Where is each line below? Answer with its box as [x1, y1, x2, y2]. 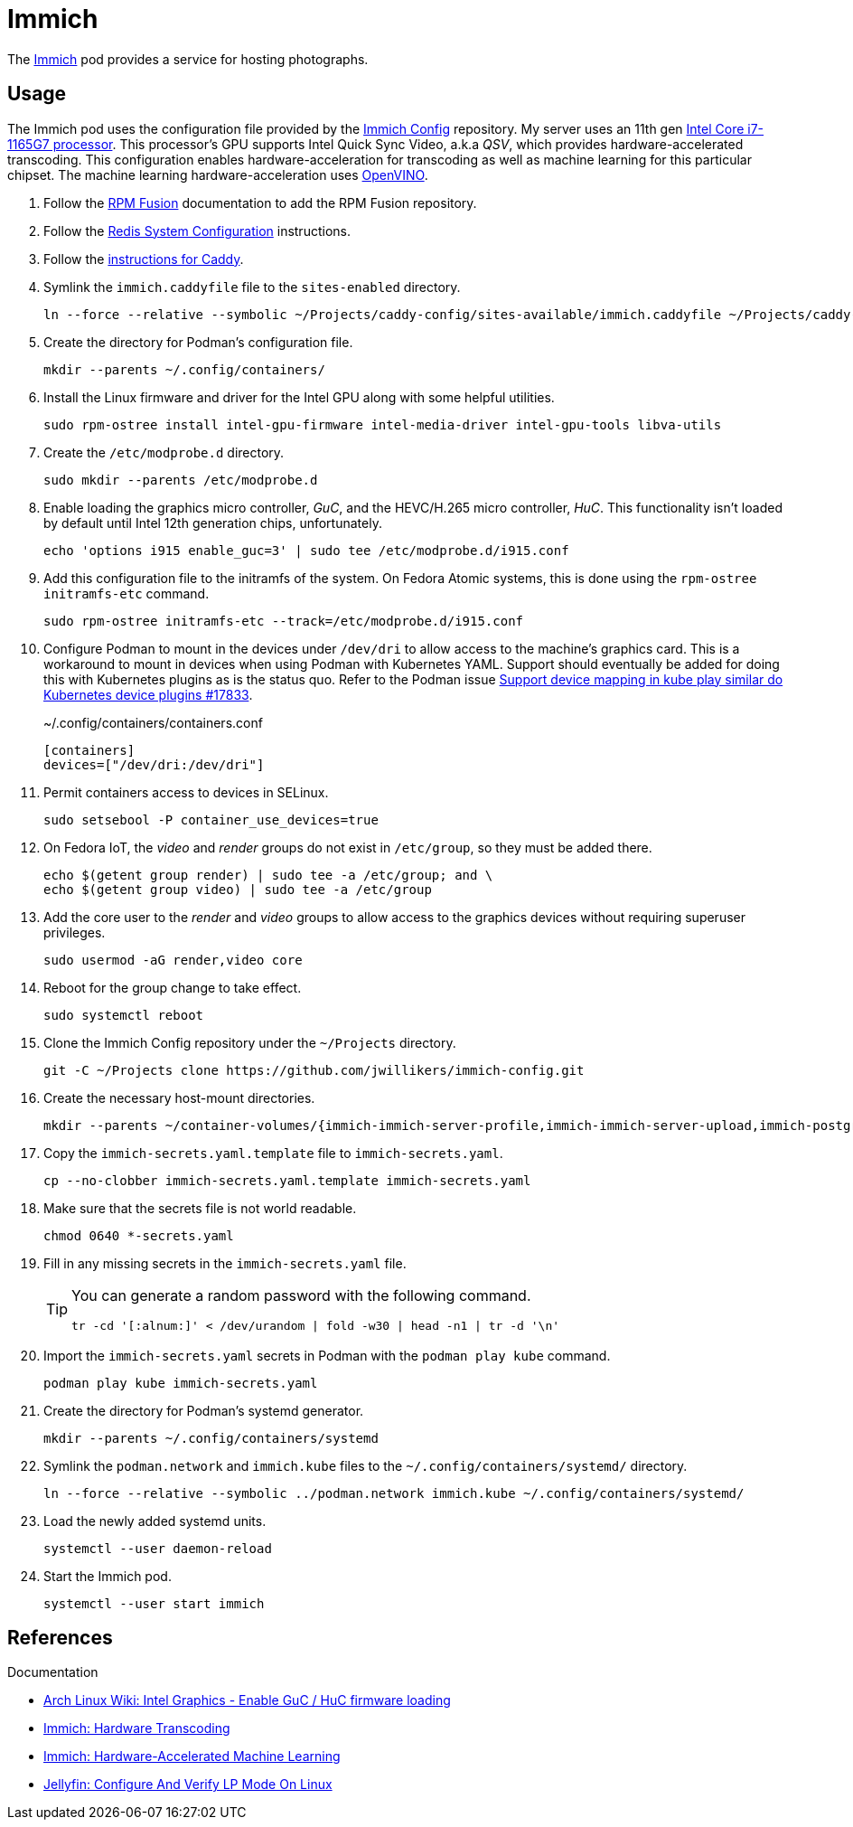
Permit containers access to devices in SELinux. [43, 784, 329, 800]
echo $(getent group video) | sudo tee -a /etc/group [43, 881, 432, 897]
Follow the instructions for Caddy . [43, 250, 244, 267]
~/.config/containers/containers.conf [43, 714, 263, 730]
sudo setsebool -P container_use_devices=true [43, 812, 379, 827]
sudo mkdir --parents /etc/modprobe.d [43, 472, 318, 487]
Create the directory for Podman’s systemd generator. [43, 1402, 364, 1418]
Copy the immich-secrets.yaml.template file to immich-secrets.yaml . [43, 1144, 503, 1161]
